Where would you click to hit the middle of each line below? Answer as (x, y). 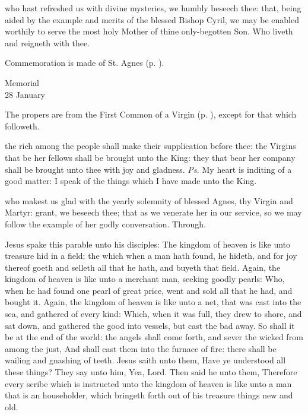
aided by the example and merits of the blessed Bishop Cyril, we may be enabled (152, 19)
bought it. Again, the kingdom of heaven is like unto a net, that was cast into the (153, 302)
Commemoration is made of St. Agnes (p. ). (85, 63)
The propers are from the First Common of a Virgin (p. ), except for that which (151, 114)
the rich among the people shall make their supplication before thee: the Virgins (150, 146)
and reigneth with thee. (47, 42)
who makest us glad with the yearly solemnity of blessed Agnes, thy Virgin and (149, 200)
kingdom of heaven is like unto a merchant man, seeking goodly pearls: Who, (145, 279)
